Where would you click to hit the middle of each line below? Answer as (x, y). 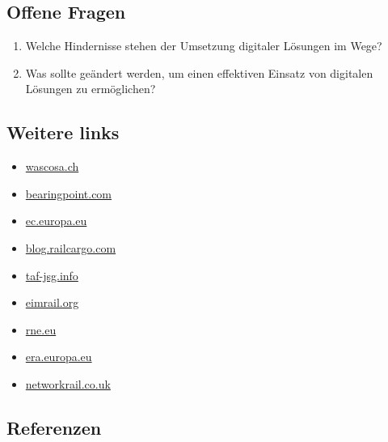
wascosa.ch (52, 166)
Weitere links (63, 132)
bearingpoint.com (69, 193)
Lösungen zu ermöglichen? (91, 89)
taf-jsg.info (52, 275)
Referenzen (54, 427)
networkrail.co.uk (68, 383)
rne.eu (41, 329)
